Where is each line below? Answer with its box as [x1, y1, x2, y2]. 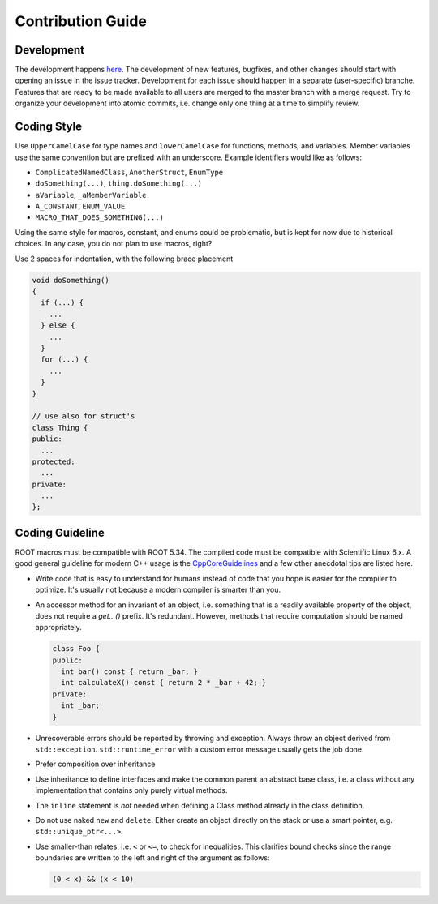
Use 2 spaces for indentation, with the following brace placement [15, 254, 234, 263]
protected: [32, 456, 75, 466]
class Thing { [32, 422, 88, 432]
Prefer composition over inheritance [35, 759, 156, 769]
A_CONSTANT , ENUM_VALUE [35, 201, 126, 211]
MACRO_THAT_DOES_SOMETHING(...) [35, 213, 164, 222]
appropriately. [35, 623, 83, 632]
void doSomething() [32, 276, 109, 285]
